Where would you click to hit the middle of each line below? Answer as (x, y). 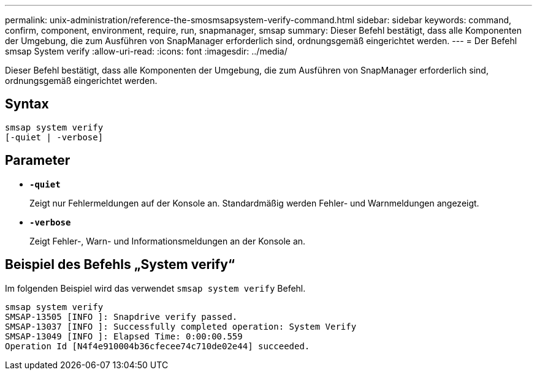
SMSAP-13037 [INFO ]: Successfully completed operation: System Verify (181, 326)
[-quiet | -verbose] (54, 137)
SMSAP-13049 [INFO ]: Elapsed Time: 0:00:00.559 (124, 336)
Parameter (38, 161)
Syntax (27, 104)
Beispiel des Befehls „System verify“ (120, 265)
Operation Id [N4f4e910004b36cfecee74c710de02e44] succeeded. (158, 346)
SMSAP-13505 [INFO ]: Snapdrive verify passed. (121, 316)
